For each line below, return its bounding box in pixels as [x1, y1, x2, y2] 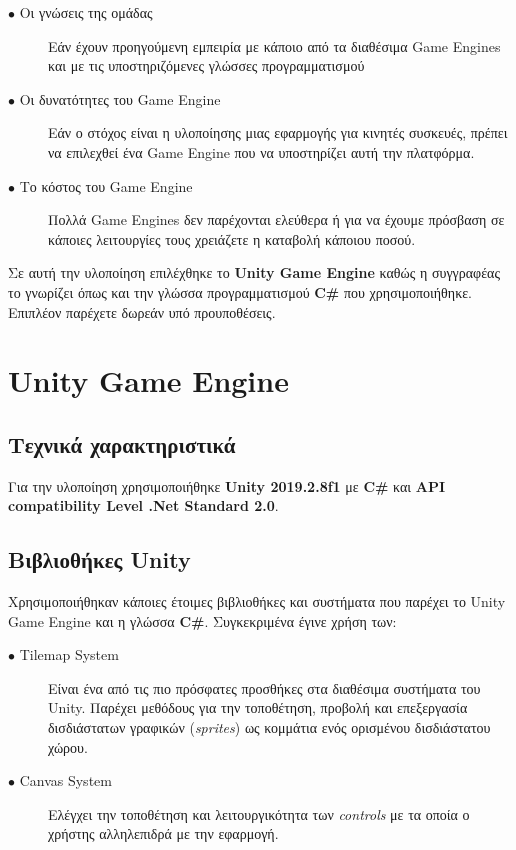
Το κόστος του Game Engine [19, 175, 193, 196]
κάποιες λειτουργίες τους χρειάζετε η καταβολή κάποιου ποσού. [48, 228, 416, 249]
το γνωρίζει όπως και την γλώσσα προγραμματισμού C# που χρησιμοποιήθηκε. [8, 281, 472, 302]
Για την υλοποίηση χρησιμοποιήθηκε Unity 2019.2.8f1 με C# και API [8, 475, 446, 496]
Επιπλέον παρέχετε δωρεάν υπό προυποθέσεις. [8, 301, 276, 322]
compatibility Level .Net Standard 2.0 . [8, 495, 279, 516]
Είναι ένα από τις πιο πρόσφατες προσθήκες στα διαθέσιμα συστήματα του [48, 677, 481, 698]
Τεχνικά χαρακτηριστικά [8, 428, 236, 459]
